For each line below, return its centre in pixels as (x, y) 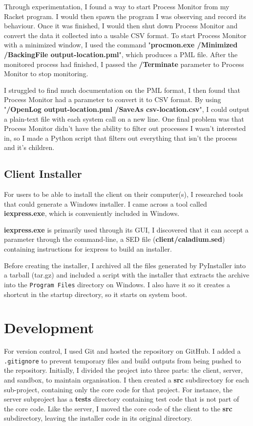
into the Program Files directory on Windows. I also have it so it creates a (117, 284)
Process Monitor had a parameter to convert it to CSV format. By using (113, 99)
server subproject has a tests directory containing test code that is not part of (122, 399)
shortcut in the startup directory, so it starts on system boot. (96, 294)
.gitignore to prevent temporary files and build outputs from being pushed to (123, 360)
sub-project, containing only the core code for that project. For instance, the (118, 389)
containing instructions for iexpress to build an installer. (88, 249)
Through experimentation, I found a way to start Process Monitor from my (117, 6)
